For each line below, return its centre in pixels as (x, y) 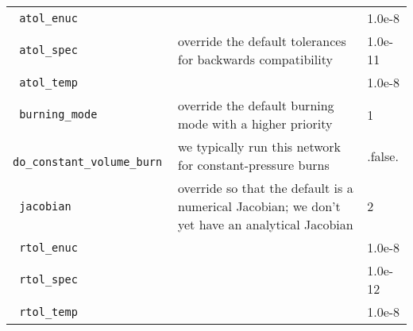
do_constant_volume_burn (88, 162)
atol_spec (48, 50)
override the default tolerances (262, 41)
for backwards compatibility (255, 59)
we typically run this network (260, 146)
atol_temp (48, 82)
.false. (383, 156)
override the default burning (256, 105)
